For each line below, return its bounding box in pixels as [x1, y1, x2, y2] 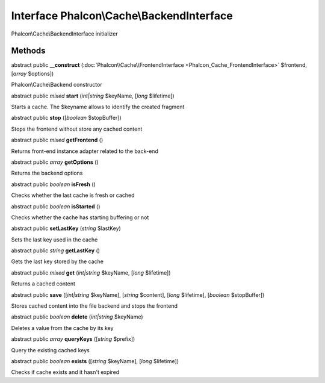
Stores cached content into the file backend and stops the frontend [11, 302, 178, 310]
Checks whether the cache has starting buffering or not [11, 214, 149, 221]
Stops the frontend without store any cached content [11, 125, 143, 132]
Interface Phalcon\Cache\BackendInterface [11, 9, 233, 22]
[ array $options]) [11, 70, 54, 77]
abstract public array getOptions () [11, 158, 99, 166]
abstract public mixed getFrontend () [11, 136, 104, 144]
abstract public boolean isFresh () [11, 181, 96, 188]
